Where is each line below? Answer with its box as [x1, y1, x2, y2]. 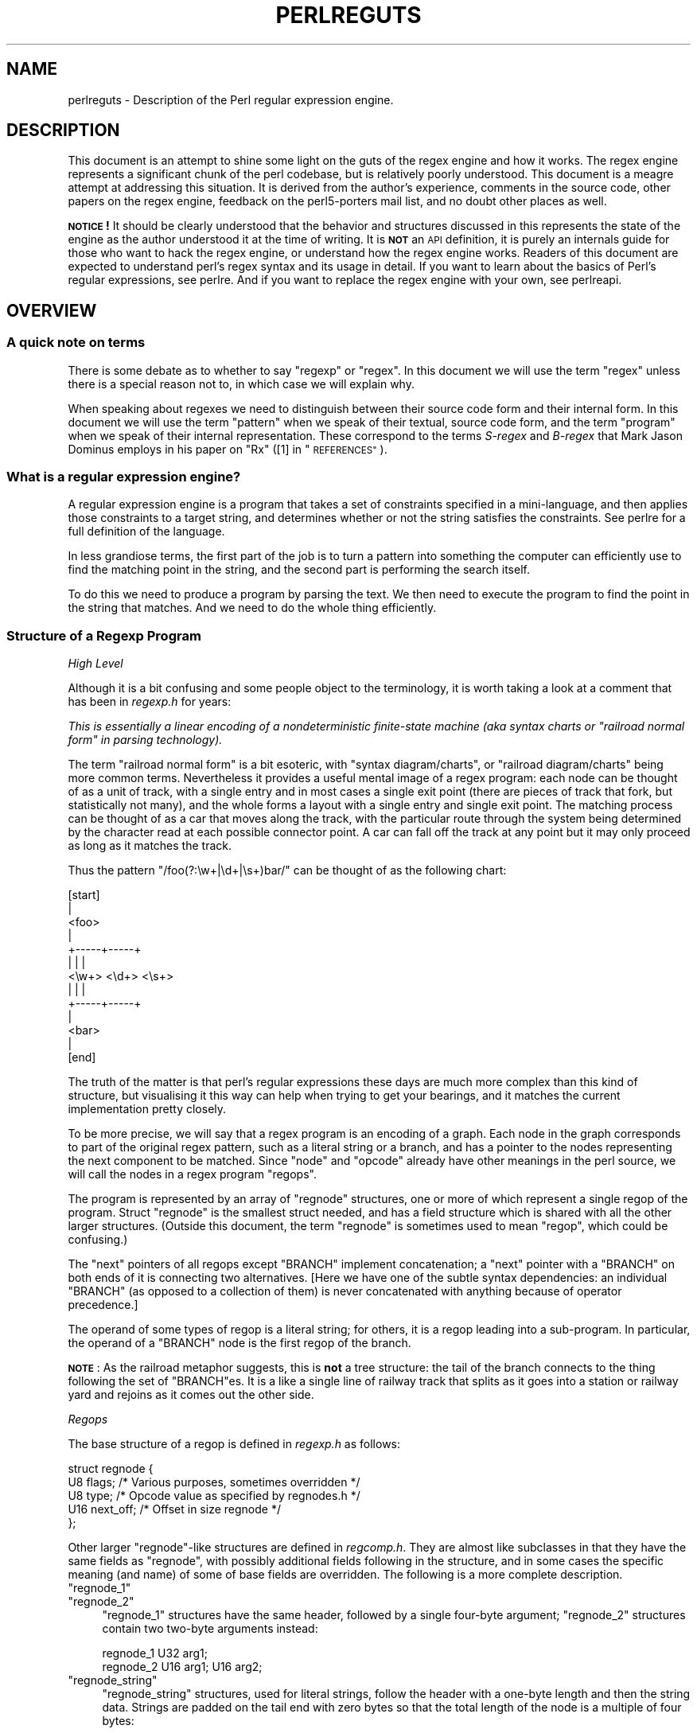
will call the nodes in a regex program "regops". [68, 1167, 317, 1182]
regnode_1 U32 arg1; [102, 1646, 208, 1661]
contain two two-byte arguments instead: [102, 1622, 318, 1636]
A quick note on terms [6, 334, 146, 351]
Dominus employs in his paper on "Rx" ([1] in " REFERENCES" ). [68, 442, 387, 456]
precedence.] [68, 1298, 138, 1312]
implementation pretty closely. [68, 1102, 227, 1116]
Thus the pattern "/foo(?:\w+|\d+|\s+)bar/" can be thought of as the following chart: [68, 863, 507, 878]
